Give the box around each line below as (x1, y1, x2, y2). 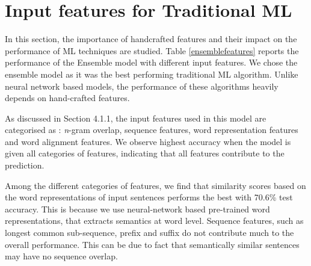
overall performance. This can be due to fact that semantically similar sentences (5, 238, 300, 250)
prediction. (5, 159, 45, 172)
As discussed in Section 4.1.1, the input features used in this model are (5, 111, 266, 124)
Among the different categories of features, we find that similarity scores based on (5, 179, 306, 191)
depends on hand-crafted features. (5, 91, 130, 104)
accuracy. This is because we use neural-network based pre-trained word (5, 202, 270, 215)
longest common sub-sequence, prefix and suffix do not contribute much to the (5, 226, 294, 239)
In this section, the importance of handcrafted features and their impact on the (5, 32, 297, 45)
